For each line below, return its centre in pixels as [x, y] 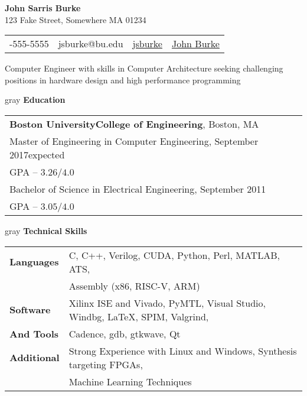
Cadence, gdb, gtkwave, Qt [125, 333]
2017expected [37, 154]
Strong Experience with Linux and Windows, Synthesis [183, 350]
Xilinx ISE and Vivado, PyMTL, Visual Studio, [167, 303]
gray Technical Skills [46, 230]
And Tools [34, 333]
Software [30, 310]
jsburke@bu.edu [91, 44]
